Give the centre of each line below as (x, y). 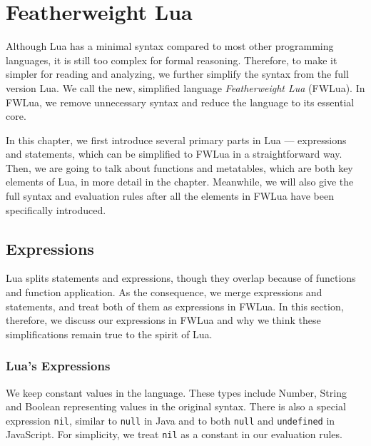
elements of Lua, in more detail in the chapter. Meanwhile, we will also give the (180, 182)
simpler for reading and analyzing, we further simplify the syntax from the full (177, 74)
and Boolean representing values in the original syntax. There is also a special (176, 406)
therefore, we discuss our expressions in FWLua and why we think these (163, 320)
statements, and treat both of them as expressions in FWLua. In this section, (175, 306)
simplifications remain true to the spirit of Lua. (109, 334)
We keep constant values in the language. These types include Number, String (176, 392)
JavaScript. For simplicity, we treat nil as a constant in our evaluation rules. (174, 434)
